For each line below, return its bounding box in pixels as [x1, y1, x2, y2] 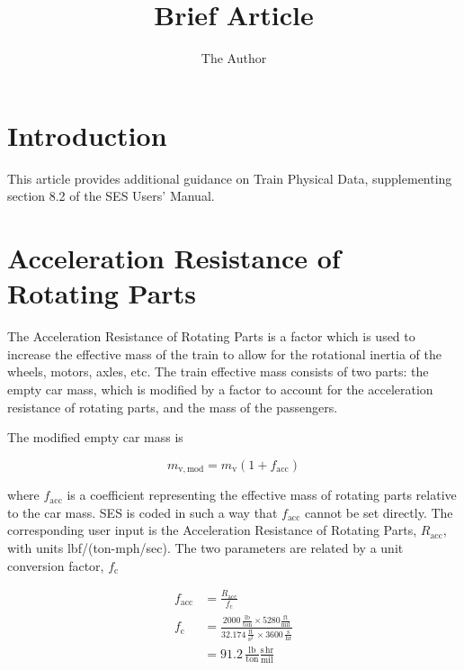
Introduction [7, 116, 167, 153]
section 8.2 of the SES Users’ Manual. [7, 186, 215, 205]
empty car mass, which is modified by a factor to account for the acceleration [7, 379, 433, 398]
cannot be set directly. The [304, 502, 453, 521]
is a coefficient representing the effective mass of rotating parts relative [67, 485, 457, 504]
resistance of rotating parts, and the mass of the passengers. [7, 397, 338, 416]
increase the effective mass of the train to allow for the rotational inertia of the [7, 344, 442, 363]
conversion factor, [7, 556, 104, 575]
